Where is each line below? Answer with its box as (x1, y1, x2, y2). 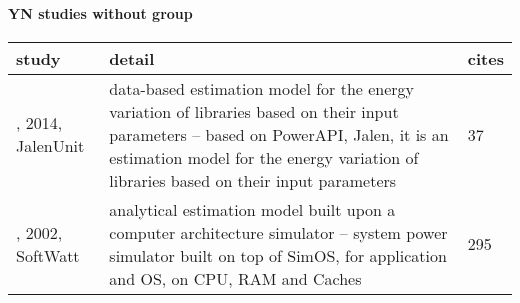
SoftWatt (16, 243, 80, 267)
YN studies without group (8, 2, 193, 23)
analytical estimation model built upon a (109, 197, 396, 221)
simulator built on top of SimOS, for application (109, 243, 447, 267)
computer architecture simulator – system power (109, 220, 448, 244)
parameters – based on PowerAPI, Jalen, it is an (109, 122, 449, 146)
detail (109, 46, 155, 70)
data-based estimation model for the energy (109, 76, 415, 100)
